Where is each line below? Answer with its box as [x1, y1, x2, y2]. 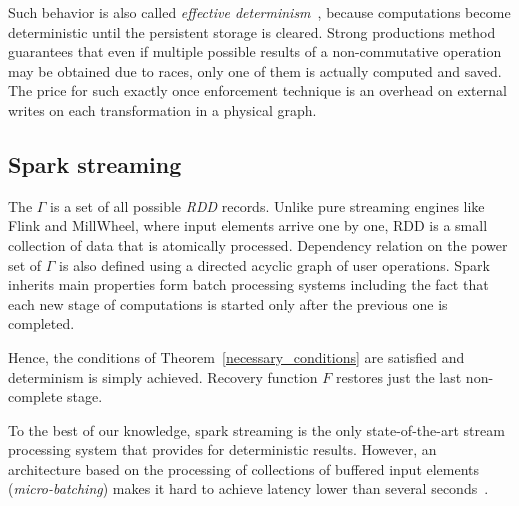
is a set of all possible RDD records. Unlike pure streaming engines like [50, 195, 485, 216]
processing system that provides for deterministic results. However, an [8, 439, 437, 460]
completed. [8, 313, 75, 334]
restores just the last [336, 366, 462, 387]
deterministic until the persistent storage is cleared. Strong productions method [8, 21, 496, 42]
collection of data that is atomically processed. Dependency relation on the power [8, 234, 508, 255]
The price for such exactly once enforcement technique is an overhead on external [8, 80, 507, 101]
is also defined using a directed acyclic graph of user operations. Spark [59, 254, 490, 275]
